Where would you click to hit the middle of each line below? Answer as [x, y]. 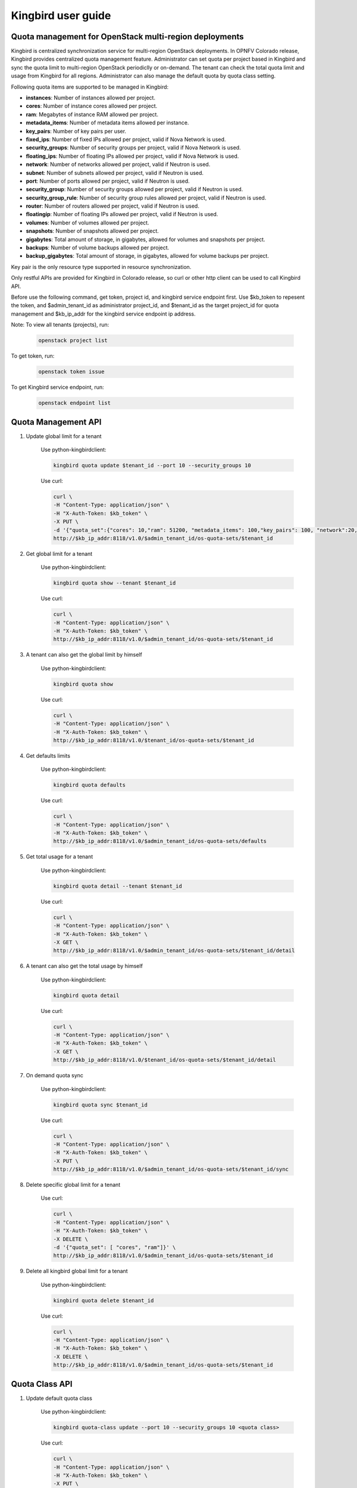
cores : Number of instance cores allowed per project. [92, 106]
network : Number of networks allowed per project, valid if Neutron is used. [118, 164]
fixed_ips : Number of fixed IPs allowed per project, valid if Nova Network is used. [126, 139]
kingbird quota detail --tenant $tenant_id [118, 886]
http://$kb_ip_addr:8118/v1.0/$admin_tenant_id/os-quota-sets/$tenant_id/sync [171, 1169]
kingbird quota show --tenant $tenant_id [115, 583]
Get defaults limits [48, 755]
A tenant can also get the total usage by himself [84, 966]
